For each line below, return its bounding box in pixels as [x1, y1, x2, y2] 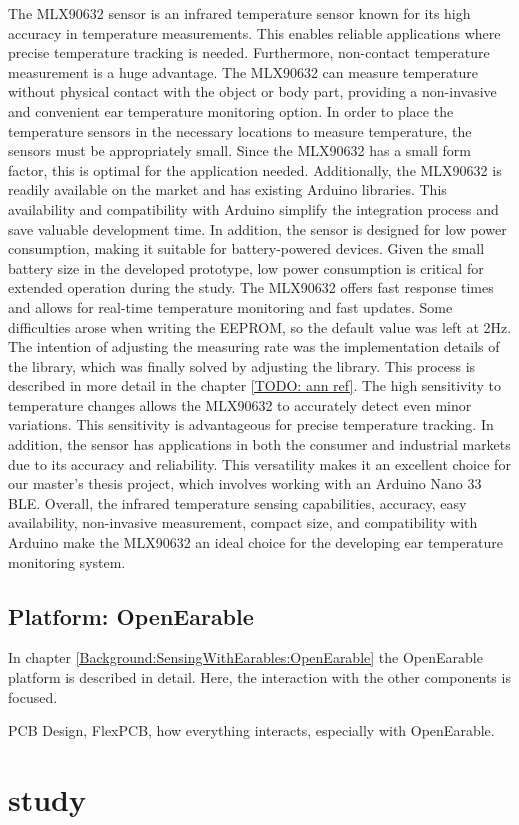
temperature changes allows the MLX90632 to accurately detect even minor [8, 394, 472, 415]
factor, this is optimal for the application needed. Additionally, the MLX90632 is [8, 159, 502, 180]
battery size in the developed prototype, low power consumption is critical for [8, 257, 484, 278]
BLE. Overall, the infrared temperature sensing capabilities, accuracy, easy [8, 492, 467, 513]
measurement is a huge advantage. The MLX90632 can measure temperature [8, 61, 478, 82]
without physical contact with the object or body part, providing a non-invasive [8, 81, 497, 102]
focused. [8, 686, 58, 707]
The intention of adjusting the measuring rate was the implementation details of [8, 336, 500, 357]
